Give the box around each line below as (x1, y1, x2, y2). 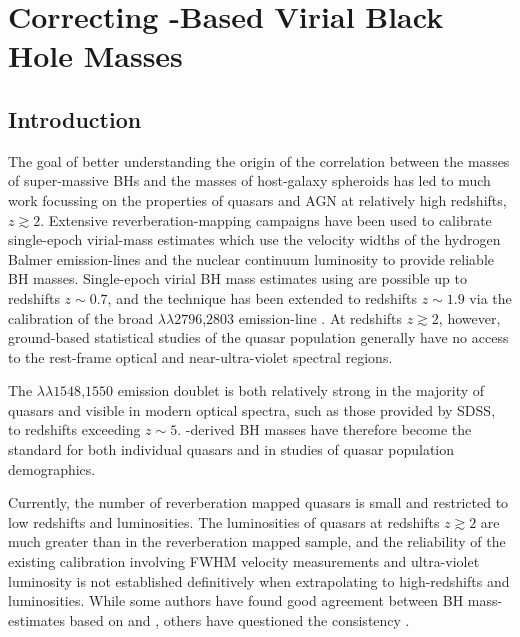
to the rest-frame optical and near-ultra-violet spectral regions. (8, 346, 393, 367)
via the (469, 287, 512, 308)
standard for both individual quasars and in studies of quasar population (8, 439, 455, 460)
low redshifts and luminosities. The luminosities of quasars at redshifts (8, 511, 440, 532)
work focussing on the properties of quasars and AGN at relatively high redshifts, (8, 189, 507, 210)
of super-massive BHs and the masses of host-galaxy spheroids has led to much (8, 170, 491, 191)
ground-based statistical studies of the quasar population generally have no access (8, 327, 509, 348)
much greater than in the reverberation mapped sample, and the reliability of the (8, 531, 506, 552)
